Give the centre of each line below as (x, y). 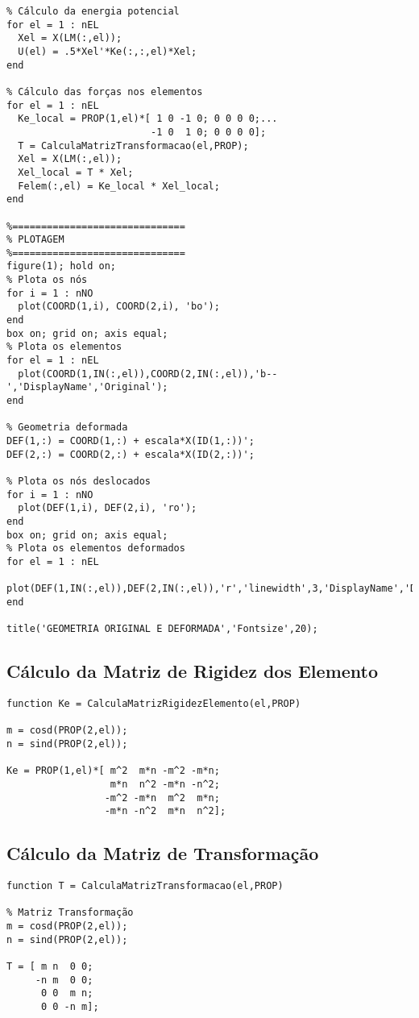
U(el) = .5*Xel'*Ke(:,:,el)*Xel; (108, 51)
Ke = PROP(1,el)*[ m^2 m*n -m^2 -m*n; (113, 771)
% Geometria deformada (67, 428)
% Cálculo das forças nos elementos (105, 91)
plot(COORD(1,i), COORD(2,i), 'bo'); (119, 307)
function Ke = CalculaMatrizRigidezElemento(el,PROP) (154, 704)
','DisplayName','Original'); (87, 387)
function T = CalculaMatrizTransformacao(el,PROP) (145, 886)
